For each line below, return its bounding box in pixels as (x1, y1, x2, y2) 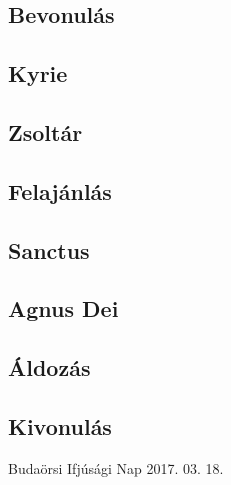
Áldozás (8, 352, 91, 383)
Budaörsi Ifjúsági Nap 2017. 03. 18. (8, 457, 224, 478)
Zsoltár (8, 116, 83, 147)
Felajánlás (8, 175, 112, 206)
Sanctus (8, 234, 90, 265)
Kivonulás (8, 410, 112, 441)
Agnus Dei (8, 293, 119, 324)
